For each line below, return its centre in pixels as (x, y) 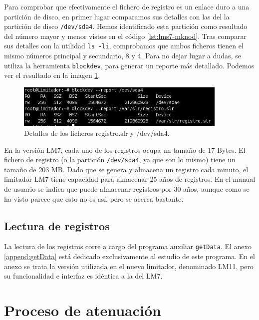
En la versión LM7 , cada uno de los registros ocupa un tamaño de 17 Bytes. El (125, 150)
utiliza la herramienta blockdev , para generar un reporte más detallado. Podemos (129, 65)
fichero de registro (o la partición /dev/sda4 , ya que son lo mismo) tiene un (120, 160)
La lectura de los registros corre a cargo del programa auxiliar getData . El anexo (128, 246)
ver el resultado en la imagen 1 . (52, 75)
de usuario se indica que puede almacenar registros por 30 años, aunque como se (127, 189)
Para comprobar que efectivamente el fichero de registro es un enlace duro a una (127, 6)
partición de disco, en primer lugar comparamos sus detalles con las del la (117, 16)
